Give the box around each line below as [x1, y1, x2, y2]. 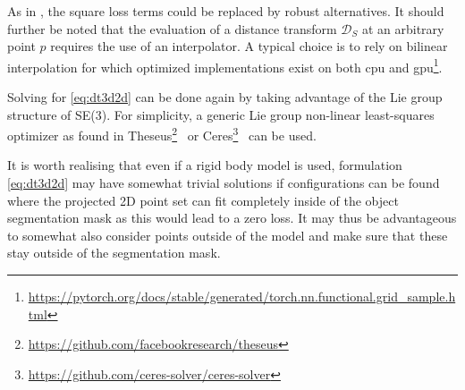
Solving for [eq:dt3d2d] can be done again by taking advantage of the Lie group [7, 88, 443, 106]
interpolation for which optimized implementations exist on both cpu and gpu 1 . [7, 55, 443, 76]
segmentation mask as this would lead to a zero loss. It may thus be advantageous [7, 208, 457, 227]
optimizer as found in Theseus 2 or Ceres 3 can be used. [7, 123, 317, 144]
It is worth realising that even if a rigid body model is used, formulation [7, 156, 402, 174]
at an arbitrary [361, 19, 444, 38]
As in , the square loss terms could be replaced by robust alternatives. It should [7, 2, 444, 20]
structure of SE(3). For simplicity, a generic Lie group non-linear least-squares [7, 105, 435, 123]
